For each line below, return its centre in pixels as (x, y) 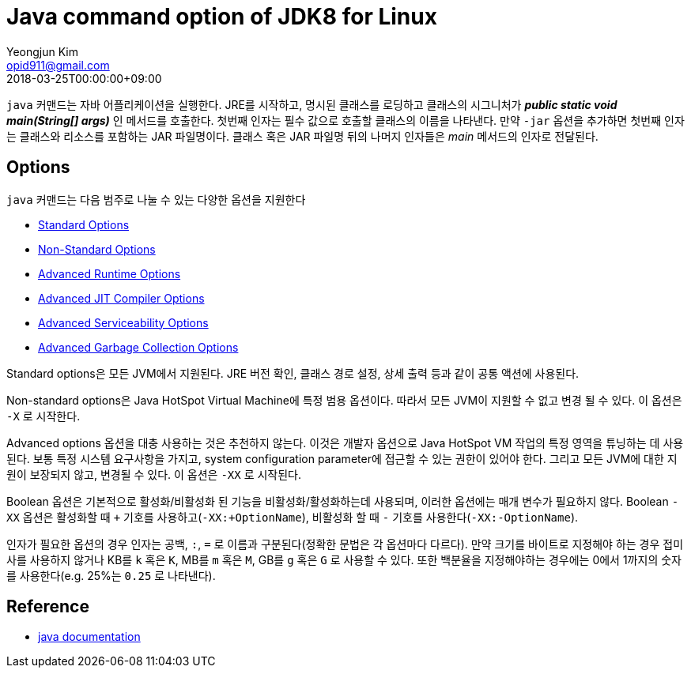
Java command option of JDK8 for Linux (222, 17)
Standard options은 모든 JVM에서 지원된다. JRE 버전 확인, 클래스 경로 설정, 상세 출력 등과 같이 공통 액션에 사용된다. (293, 373)
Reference (48, 607)
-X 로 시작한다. (43, 416)
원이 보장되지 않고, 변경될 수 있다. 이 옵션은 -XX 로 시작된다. (154, 474)
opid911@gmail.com (58, 65)
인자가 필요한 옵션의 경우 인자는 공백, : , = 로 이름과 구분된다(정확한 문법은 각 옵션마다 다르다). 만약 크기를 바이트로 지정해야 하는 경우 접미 (345, 544)
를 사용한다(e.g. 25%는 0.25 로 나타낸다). (111, 575)
